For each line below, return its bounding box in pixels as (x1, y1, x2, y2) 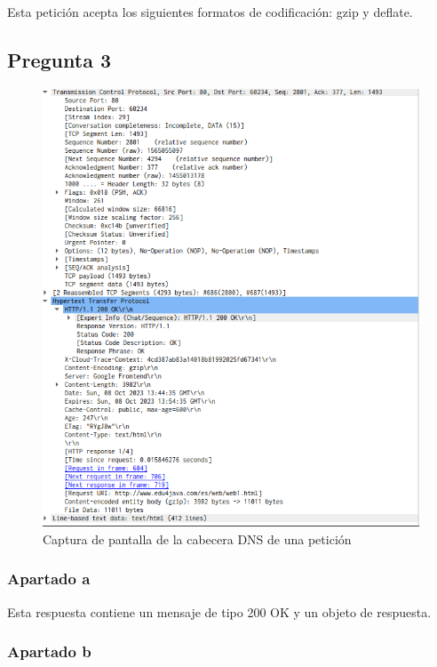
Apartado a (7, 567, 91, 590)
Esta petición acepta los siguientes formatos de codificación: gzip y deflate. (7, 3, 413, 20)
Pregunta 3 (7, 45, 112, 73)
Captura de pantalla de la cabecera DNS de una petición (43, 529, 352, 548)
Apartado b (7, 640, 91, 663)
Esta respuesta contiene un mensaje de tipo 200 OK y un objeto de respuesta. (7, 602, 432, 621)
